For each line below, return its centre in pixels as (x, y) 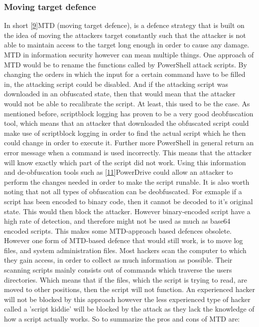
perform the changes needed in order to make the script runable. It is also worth (127, 181)
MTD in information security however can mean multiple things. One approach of (129, 54)
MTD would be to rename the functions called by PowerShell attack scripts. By (126, 64)
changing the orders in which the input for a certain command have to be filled (125, 74)
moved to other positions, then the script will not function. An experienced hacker (130, 289)
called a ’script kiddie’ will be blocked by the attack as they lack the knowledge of (129, 309)
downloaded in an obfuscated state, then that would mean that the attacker (120, 94)
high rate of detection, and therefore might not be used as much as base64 (117, 221)
